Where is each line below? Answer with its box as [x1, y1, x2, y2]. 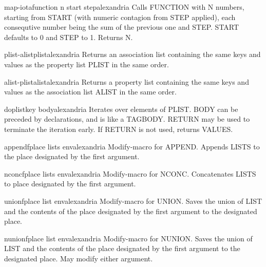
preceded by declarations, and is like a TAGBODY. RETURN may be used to [4, 113, 250, 124]
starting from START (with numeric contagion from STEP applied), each [4, 11, 236, 22]
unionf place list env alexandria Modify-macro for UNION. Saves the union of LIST [4, 195, 262, 206]
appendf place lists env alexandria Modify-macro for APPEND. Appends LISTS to [4, 141, 260, 151]
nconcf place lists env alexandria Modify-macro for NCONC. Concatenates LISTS [4, 168, 256, 179]
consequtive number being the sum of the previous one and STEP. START [4, 22, 239, 32]
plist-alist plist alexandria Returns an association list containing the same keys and [4, 49, 261, 60]
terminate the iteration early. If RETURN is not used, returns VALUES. [4, 123, 233, 134]
